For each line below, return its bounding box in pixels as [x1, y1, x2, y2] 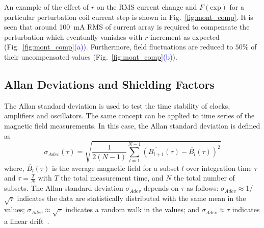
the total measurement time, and [61, 172, 164, 183]
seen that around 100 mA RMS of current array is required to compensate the [4, 21, 250, 32]
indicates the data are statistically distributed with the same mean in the [17, 192, 246, 203]
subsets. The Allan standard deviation [4, 183, 123, 193]
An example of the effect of [4, 2, 89, 12]
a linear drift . [4, 216, 49, 226]
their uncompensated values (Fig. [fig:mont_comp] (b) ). [4, 51, 177, 62]
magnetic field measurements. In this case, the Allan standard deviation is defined [4, 120, 260, 131]
